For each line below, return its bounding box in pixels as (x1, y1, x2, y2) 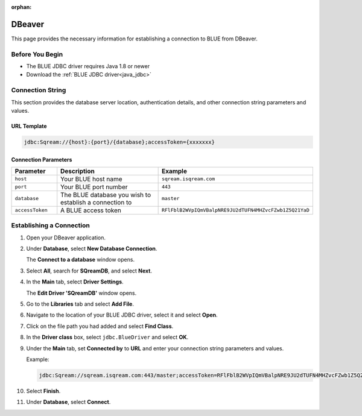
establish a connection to (60, 198, 132, 206)
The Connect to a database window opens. (26, 256, 135, 263)
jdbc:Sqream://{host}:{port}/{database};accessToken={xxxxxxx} (24, 139, 215, 145)
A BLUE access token (60, 206, 122, 214)
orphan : (11, 4, 32, 10)
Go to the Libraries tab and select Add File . (26, 300, 134, 307)
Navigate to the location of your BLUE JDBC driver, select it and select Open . (26, 311, 218, 319)
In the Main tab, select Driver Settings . (26, 278, 124, 286)
